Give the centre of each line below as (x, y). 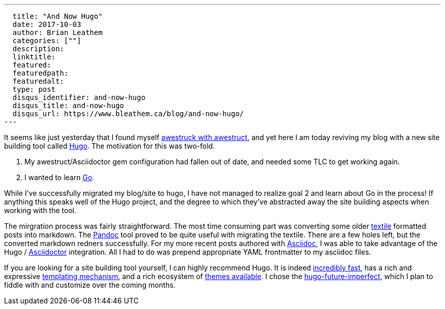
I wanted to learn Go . (59, 177)
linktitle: (34, 57)
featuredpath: (40, 73)
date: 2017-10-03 (47, 24)
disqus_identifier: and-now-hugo (79, 97)
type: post (34, 89)
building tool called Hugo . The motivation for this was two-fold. (109, 146)
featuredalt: (38, 81)
